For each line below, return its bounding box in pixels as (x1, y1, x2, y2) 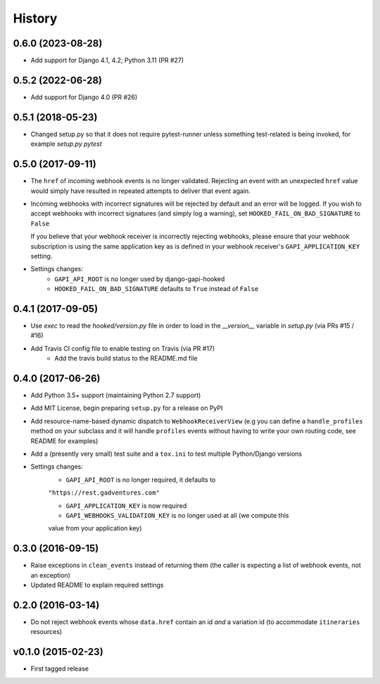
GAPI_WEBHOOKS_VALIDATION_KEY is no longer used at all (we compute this (65, 511, 289, 519)
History (13, 11, 58, 26)
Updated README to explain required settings (30, 581, 164, 590)
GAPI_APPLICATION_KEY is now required (65, 501, 187, 510)
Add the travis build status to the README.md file (54, 354, 198, 363)
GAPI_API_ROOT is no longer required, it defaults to (65, 475, 216, 484)
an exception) (30, 571, 70, 579)
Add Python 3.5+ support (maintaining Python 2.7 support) (30, 391, 201, 399)
